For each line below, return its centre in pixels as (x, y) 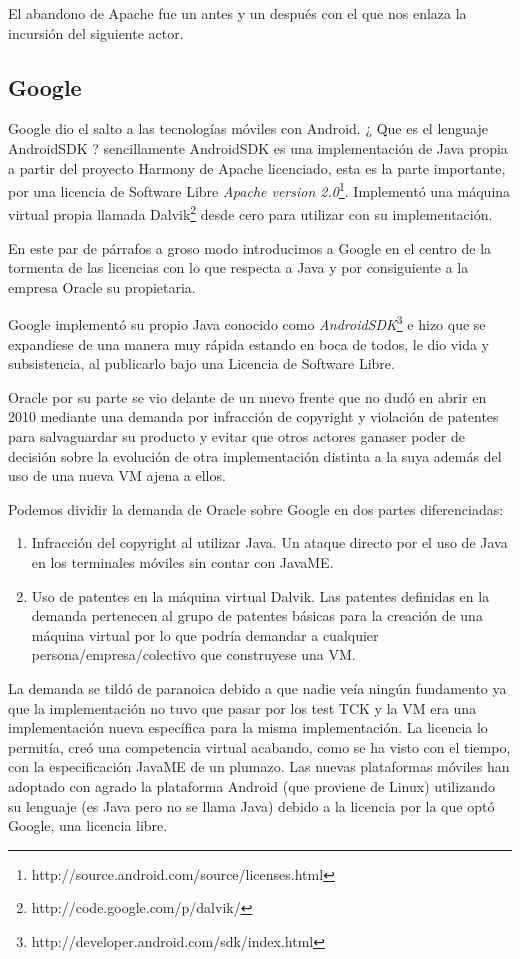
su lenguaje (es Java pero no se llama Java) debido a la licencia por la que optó (251, 805)
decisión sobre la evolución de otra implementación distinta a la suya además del (255, 455)
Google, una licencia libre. (88, 825)
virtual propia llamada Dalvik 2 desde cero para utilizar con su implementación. (250, 213)
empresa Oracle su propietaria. (102, 286)
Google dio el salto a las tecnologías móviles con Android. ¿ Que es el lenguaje (248, 128)
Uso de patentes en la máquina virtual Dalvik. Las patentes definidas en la (260, 595)
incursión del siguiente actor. (96, 32)
